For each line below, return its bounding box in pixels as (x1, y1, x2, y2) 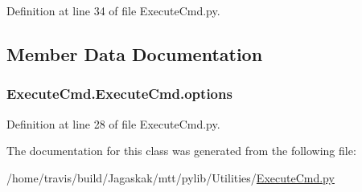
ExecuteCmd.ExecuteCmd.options (6, 84, 232, 104)
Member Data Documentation (6, 41, 263, 66)
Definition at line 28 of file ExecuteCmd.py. (6, 115, 220, 132)
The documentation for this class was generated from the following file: (6, 142, 356, 159)
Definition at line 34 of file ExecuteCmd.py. (6, 2, 220, 18)
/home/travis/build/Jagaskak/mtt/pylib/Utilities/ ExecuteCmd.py (6, 169, 335, 186)
